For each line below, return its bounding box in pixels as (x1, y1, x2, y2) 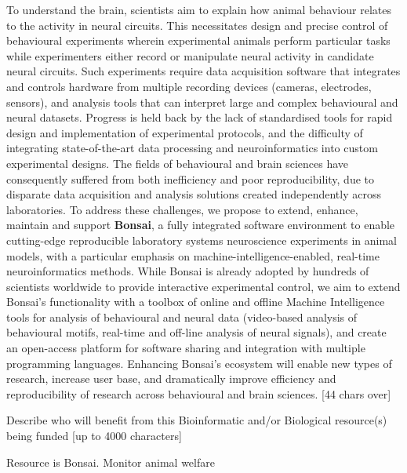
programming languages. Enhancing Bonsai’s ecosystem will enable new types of (6, 355, 392, 371)
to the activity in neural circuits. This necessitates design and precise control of (6, 16, 388, 33)
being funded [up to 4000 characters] (6, 428, 182, 444)
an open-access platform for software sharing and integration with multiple (6, 340, 365, 356)
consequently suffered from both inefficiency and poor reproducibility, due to (6, 170, 375, 187)
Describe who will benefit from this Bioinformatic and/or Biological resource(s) (6, 412, 387, 428)
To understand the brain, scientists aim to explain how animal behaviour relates (6, 2, 391, 17)
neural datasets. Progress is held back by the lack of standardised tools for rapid (6, 109, 393, 126)
